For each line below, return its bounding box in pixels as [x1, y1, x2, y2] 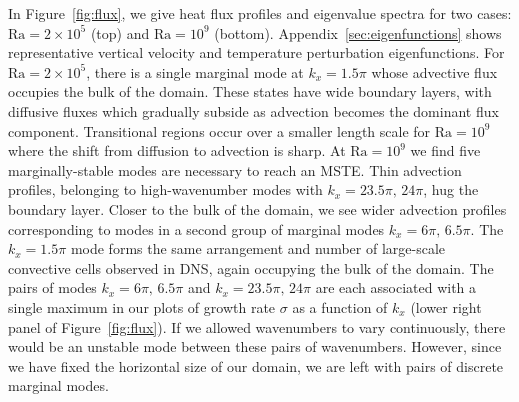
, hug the [423, 179, 479, 200]
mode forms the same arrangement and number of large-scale [70, 238, 446, 259]
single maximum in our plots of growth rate [8, 296, 276, 317]
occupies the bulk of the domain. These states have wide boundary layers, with [8, 81, 492, 102]
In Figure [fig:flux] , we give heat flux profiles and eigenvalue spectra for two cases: [8, 3, 512, 23]
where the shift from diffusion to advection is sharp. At [8, 140, 346, 161]
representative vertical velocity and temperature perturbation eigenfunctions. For [8, 42, 505, 63]
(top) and [90, 22, 150, 43]
